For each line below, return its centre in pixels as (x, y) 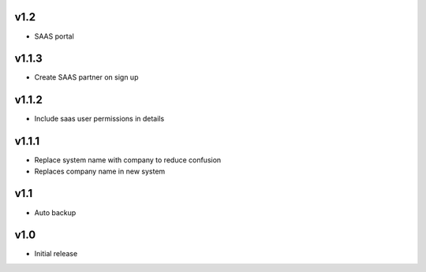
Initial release (56, 254)
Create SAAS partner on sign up (86, 77)
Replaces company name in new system (100, 171)
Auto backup (55, 212)
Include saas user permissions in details (99, 119)
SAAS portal (54, 36)
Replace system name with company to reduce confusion (128, 160)
